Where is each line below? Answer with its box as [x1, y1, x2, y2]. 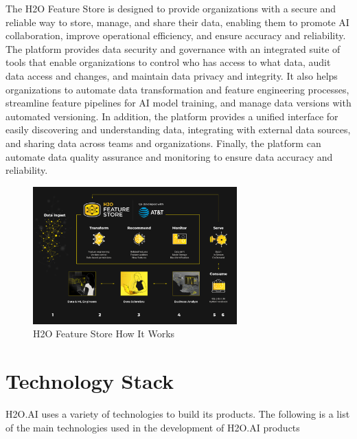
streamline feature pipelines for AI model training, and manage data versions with [5, 95, 352, 110]
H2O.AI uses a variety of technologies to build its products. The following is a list [5, 407, 350, 421]
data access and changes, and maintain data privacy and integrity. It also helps [5, 68, 338, 82]
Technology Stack [5, 367, 174, 395]
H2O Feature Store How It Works [33, 326, 175, 341]
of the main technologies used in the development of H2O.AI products [5, 420, 300, 434]
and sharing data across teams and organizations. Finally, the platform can [5, 135, 321, 150]
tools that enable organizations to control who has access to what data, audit [5, 55, 331, 69]
